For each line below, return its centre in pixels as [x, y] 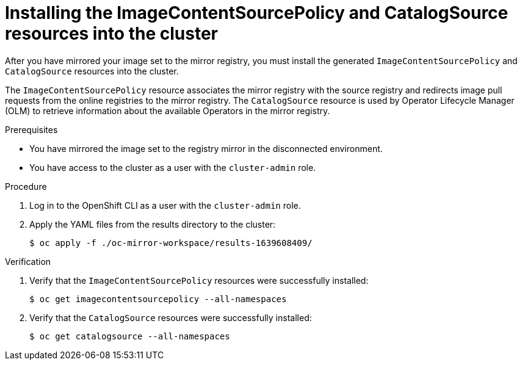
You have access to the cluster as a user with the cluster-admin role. [173, 167]
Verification [28, 261]
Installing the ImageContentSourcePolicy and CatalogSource [257, 13]
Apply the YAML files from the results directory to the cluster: [153, 224]
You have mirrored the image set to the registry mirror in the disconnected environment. [206, 148]
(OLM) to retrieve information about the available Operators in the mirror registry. [168, 110]
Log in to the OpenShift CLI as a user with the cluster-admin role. [165, 205]
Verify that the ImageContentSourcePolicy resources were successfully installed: [199, 280]
